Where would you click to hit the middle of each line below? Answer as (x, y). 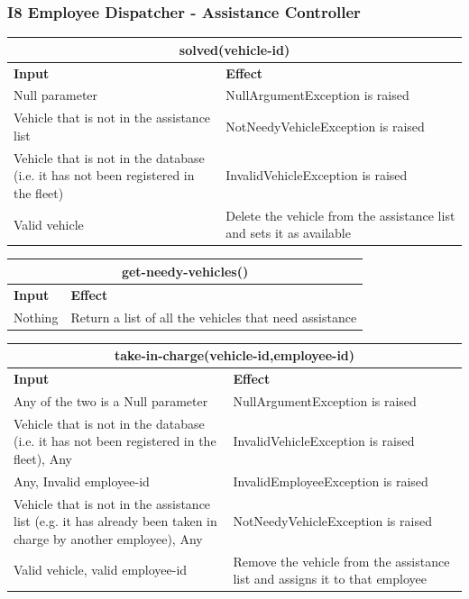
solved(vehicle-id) (234, 49)
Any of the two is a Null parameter (111, 400)
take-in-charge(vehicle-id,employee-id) (234, 355)
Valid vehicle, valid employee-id (101, 570)
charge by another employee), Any (108, 538)
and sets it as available (288, 233)
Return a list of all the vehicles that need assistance (214, 317)
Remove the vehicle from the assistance (341, 561)
